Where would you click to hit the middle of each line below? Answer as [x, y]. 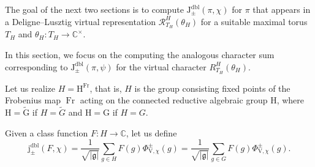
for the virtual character [161, 66]
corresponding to [36, 66]
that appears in [282, 9]
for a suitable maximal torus [254, 21]
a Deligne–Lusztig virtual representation [81, 21]
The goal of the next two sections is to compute [94, 9]
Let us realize [30, 88]
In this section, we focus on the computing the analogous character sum [140, 55]
